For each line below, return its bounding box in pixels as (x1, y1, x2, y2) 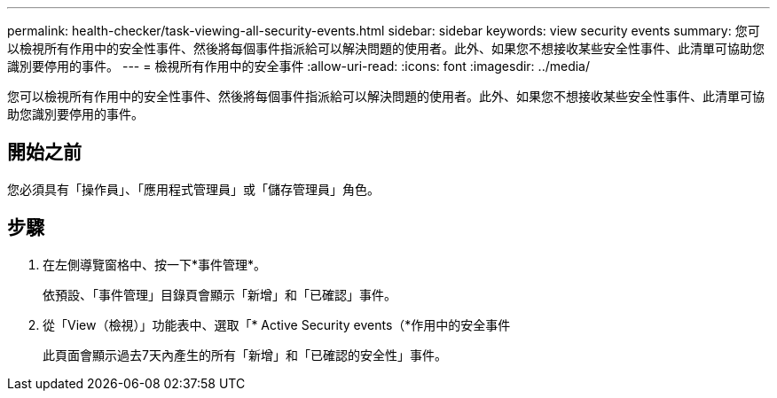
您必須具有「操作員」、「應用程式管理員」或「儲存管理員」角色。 (7, 181, 380, 197)
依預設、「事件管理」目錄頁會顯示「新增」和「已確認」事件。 (43, 286, 396, 302)
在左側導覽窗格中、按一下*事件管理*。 (43, 256, 267, 272)
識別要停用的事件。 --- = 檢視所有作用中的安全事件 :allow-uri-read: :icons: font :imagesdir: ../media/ (7, 59, 591, 74)
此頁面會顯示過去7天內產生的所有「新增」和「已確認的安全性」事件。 (43, 347, 447, 363)
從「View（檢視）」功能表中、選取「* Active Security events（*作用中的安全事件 (43, 316, 511, 332)
